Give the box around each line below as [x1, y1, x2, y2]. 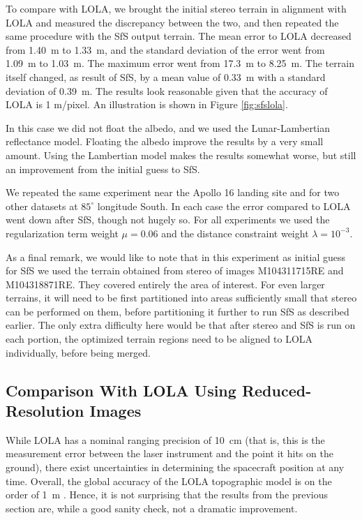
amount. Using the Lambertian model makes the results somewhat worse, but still [6, 147, 356, 162]
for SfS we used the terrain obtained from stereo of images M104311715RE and [6, 263, 344, 278]
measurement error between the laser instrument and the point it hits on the [6, 446, 333, 461]
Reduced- [241, 379, 312, 401]
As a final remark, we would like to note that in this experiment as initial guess [6, 249, 345, 264]
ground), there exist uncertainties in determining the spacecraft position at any [6, 460, 345, 475]
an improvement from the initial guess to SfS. [6, 161, 200, 176]
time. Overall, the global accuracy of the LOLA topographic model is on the [6, 473, 332, 488]
